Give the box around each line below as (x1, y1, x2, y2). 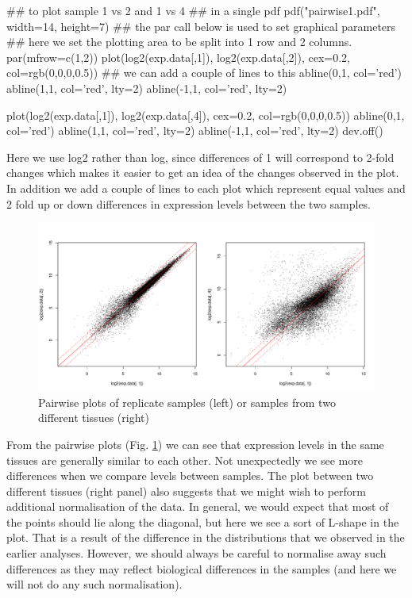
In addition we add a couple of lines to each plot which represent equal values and (6, 179, 406, 196)
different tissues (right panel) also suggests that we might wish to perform (6, 482, 367, 499)
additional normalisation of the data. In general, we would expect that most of (6, 498, 389, 515)
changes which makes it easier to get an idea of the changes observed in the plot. (6, 164, 399, 181)
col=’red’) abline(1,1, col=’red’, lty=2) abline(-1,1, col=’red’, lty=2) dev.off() (6, 122, 383, 139)
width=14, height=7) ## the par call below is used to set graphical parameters (6, 17, 396, 34)
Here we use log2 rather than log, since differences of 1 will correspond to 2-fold (6, 148, 395, 165)
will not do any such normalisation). (6, 576, 183, 592)
